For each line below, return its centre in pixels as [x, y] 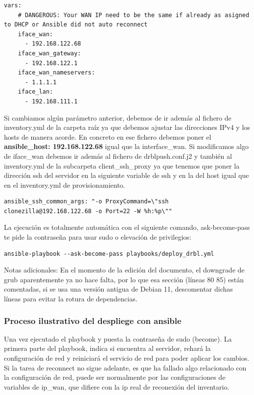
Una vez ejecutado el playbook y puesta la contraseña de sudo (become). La [118, 338]
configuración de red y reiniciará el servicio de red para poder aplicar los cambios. [127, 358]
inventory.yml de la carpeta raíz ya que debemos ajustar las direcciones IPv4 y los [127, 127]
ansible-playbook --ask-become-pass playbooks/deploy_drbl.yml [109, 254]
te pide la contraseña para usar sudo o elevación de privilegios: [98, 237]
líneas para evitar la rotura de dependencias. [71, 299]
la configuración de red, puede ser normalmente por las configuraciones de [115, 377]
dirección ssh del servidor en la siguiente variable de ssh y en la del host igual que [127, 175]
